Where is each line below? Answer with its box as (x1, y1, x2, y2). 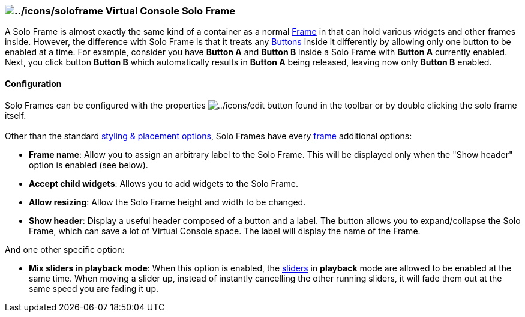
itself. (5, 110, 26, 121)
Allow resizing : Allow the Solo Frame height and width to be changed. (29, 196, 306, 207)
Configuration (5, 78, 62, 89)
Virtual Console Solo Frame (105, 5, 235, 17)
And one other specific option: (5, 244, 125, 255)
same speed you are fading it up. (29, 283, 158, 294)
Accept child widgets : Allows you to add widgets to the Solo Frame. (29, 178, 298, 189)
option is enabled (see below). (29, 159, 148, 170)
